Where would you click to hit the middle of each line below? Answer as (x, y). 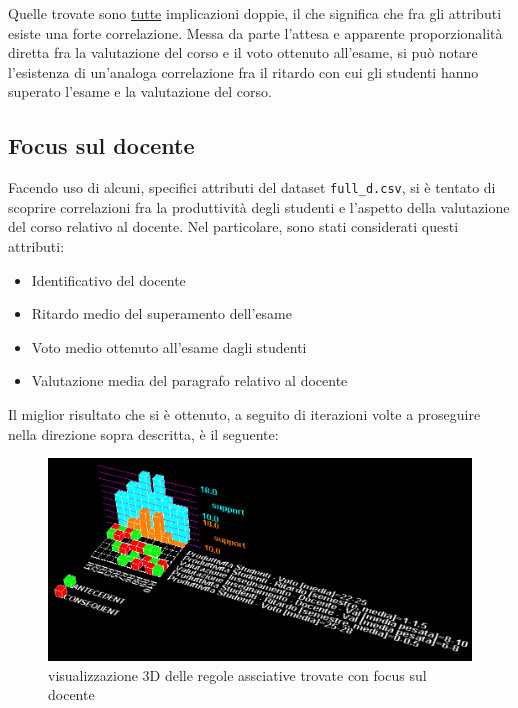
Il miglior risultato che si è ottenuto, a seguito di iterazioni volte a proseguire (244, 413)
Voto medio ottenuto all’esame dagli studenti (169, 346)
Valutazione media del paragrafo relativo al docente (189, 380)
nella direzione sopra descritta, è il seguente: (143, 433)
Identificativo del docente (108, 279)
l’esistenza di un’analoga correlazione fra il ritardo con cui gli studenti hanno (243, 71)
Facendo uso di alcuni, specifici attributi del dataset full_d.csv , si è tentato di (252, 187)
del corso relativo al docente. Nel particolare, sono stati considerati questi (233, 226)
